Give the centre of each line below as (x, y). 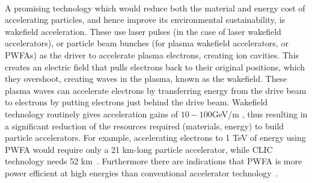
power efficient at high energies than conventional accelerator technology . (142, 172)
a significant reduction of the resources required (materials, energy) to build (145, 126)
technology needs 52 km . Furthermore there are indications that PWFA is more (154, 161)
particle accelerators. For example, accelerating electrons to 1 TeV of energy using (155, 138)
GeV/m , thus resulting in (260, 113)
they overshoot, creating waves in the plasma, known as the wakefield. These (146, 79)
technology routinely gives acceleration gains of (92, 113)
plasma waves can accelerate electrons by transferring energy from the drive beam (156, 90)
